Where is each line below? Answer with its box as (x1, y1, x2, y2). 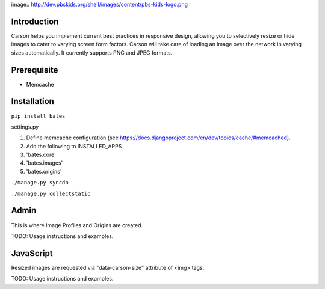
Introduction (11, 16, 59, 26)
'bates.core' (26, 151, 57, 159)
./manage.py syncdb (11, 179, 69, 186)
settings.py (11, 123, 39, 130)
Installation (11, 96, 54, 106)
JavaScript (11, 248, 54, 258)
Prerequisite (11, 65, 58, 75)
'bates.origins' (26, 168, 62, 175)
